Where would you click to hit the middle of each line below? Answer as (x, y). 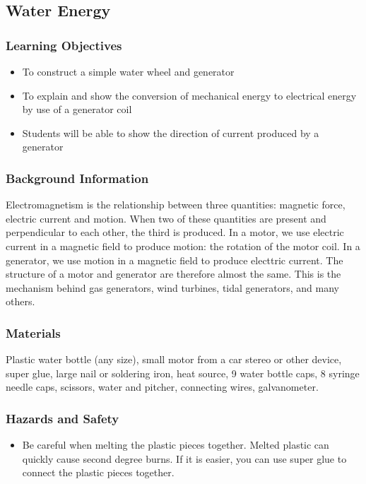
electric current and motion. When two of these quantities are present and (166, 218)
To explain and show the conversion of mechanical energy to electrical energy (189, 95)
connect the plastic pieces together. (98, 472)
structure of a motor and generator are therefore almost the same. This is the (173, 274)
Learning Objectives (64, 45)
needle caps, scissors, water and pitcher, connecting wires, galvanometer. (162, 387)
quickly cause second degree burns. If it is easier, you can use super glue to (184, 458)
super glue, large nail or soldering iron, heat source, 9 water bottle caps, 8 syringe (183, 373)
